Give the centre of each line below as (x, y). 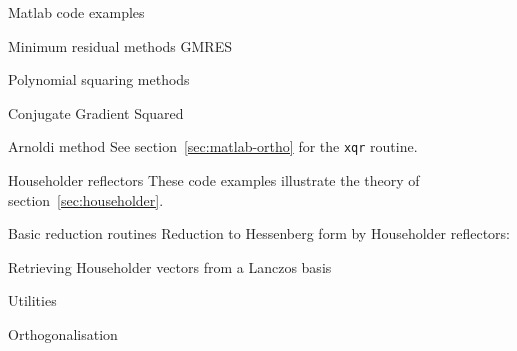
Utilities (32, 300)
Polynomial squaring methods (99, 79)
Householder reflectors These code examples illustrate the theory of (214, 180)
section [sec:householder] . (86, 199)
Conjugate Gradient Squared (96, 112)
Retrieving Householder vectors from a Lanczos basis (170, 266)
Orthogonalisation (63, 334)
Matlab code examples (76, 12)
